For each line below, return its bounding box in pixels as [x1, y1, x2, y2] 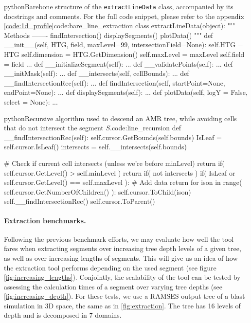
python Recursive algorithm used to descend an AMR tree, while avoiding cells [4, 113, 237, 123]
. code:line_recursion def [109, 123, 181, 133]
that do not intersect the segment [4, 123, 104, 133]
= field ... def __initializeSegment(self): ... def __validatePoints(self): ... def [4, 58, 233, 69]
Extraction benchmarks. [4, 215, 86, 225]
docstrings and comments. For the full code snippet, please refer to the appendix [4, 11, 244, 21]
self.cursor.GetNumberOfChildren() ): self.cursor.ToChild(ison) [4, 186, 191, 197]
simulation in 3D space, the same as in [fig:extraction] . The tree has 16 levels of [4, 300, 241, 310]
